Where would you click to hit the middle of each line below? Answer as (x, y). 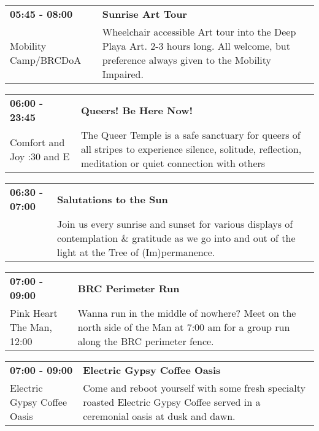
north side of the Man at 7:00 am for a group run (184, 327)
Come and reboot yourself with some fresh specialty (194, 388)
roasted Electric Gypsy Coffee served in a (172, 402)
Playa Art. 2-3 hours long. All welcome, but (196, 46)
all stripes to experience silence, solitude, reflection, (191, 149)
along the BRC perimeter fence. (146, 341)
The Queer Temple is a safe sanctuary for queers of (190, 135)
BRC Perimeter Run (129, 288)
